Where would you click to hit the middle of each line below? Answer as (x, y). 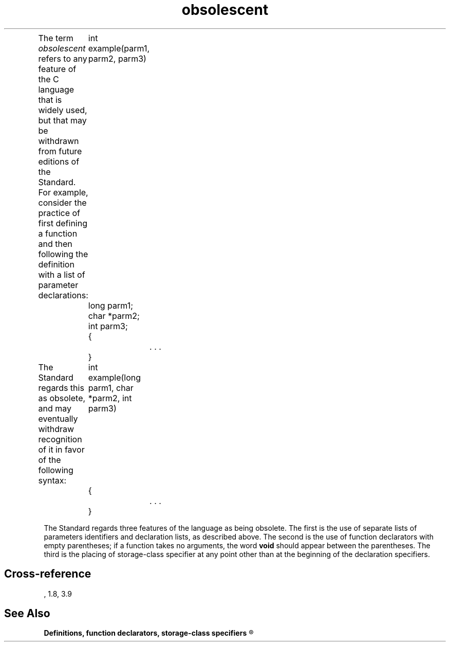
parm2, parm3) (117, 58)
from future (60, 151)
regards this (61, 388)
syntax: (52, 480)
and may (55, 408)
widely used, (63, 110)
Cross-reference (48, 574)
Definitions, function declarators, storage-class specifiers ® (149, 633)
